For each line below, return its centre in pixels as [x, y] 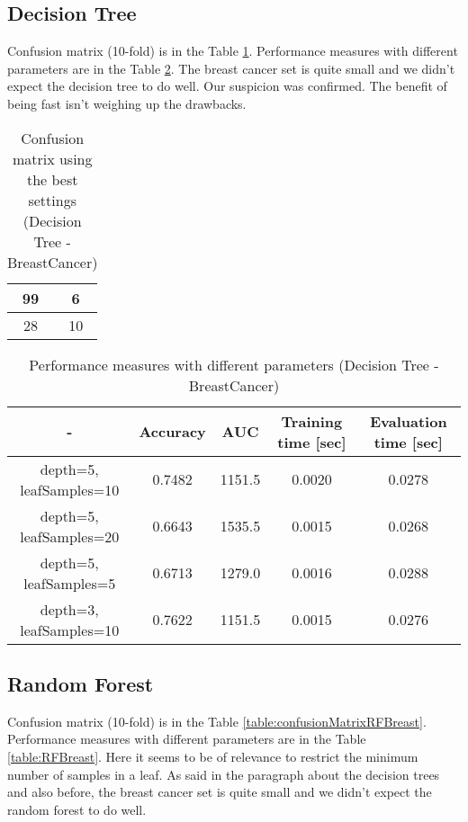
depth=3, [69, 609]
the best [52, 179]
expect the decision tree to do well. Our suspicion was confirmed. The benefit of [227, 86]
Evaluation [408, 421]
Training [312, 421]
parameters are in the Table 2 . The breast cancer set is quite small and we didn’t [231, 68]
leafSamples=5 [70, 583]
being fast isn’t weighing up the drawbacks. [127, 103]
